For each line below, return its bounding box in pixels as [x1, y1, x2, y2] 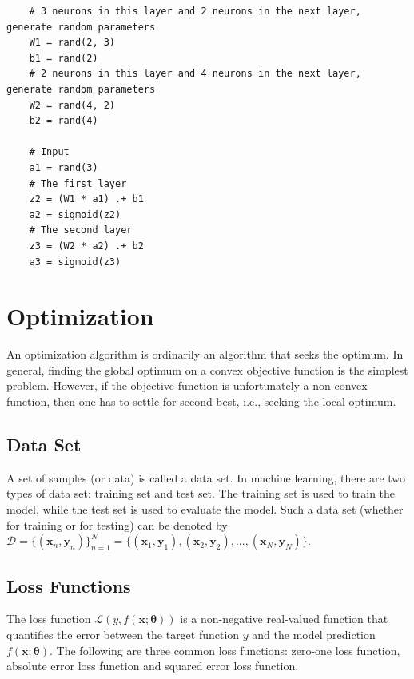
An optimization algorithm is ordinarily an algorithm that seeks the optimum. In [6, 346, 404, 363]
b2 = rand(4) [29, 115, 98, 127]
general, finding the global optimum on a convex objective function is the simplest [6, 361, 408, 378]
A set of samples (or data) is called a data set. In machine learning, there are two [6, 469, 406, 486]
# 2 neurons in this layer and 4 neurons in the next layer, [29, 68, 361, 80]
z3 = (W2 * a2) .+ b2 [29, 240, 144, 252]
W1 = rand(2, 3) [29, 37, 116, 49]
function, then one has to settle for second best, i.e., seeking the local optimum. [6, 393, 396, 409]
